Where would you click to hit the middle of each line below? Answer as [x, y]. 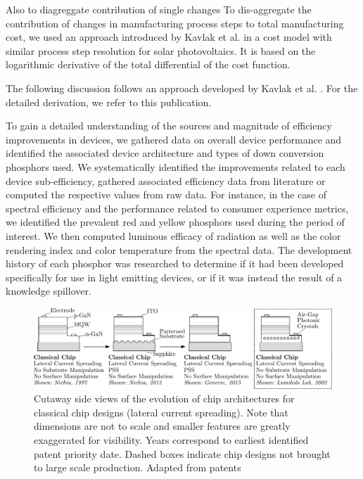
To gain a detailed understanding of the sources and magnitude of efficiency [169, 126]
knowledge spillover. [49, 291]
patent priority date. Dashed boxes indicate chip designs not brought [182, 453]
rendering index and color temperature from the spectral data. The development [179, 249]
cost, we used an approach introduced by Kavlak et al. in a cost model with [169, 37]
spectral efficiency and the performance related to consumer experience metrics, [177, 208]
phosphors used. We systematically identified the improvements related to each [176, 166]
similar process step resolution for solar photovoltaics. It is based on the [161, 50]
